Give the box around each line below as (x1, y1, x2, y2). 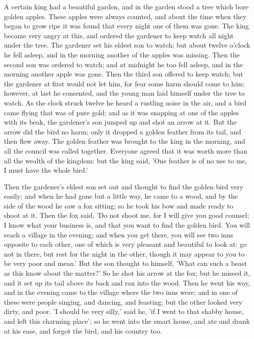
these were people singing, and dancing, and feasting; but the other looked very (4, 296, 243, 307)
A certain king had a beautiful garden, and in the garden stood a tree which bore (4, 1, 249, 11)
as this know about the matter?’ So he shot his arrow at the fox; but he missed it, (4, 268, 251, 278)
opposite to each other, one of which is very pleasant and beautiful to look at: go (4, 239, 247, 249)
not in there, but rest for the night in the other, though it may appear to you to (4, 248, 245, 259)
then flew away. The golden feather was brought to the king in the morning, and (4, 136, 246, 146)
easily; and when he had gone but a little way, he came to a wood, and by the (4, 191, 238, 201)
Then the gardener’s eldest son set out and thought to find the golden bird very (4, 181, 244, 191)
